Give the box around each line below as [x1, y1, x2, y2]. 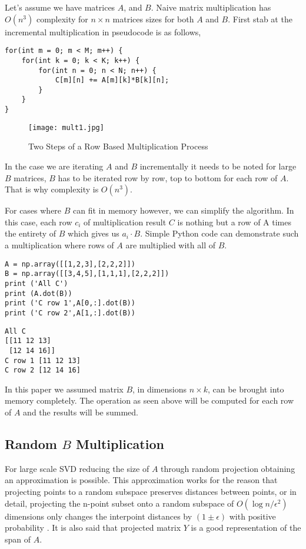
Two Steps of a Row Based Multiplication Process [28, 140, 208, 152]
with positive [229, 510, 276, 522]
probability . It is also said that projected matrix [5, 521, 181, 534]
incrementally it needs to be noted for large [139, 160, 297, 172]
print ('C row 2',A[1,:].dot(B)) [5, 308, 135, 317]
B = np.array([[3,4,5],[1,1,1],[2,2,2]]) [5, 269, 169, 278]
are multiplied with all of [125, 239, 215, 251]
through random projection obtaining [161, 462, 295, 474]
